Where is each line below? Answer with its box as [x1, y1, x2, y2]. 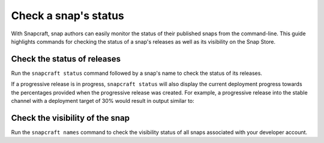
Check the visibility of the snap [11, 112, 130, 123]
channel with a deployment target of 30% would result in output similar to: [11, 98, 194, 105]
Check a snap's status [11, 9, 124, 22]
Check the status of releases [11, 54, 121, 64]
